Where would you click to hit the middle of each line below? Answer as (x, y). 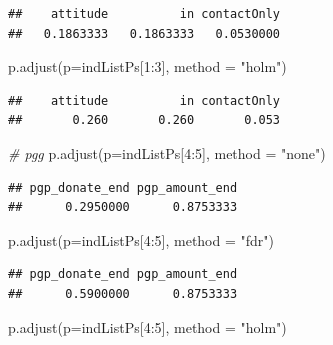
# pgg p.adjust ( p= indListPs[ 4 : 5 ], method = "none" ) (167, 152)
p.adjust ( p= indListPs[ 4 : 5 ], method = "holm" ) (147, 326)
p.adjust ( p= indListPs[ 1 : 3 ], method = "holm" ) (147, 66)
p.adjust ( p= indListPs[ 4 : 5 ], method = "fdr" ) (141, 239)
